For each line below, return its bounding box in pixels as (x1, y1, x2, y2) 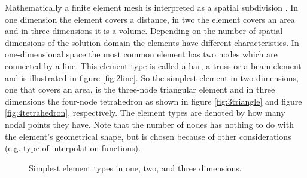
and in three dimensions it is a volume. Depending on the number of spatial (5, 24, 283, 37)
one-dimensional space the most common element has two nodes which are (5, 48, 278, 60)
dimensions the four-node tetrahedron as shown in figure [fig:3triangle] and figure (5, 94, 302, 107)
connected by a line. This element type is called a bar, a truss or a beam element (5, 59, 302, 72)
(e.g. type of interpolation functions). (5, 142, 141, 154)
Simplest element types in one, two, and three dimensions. (29, 161, 242, 174)
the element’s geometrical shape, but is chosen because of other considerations (5, 130, 291, 142)
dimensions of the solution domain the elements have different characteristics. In (5, 36, 299, 48)
